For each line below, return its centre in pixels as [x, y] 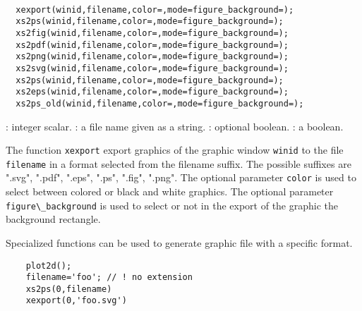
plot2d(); [49, 266]
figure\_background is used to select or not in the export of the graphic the [172, 205]
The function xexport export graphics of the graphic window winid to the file [175, 150]
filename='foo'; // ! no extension [109, 278]
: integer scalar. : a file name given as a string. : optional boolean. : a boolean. [175, 126]
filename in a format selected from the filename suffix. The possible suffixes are [179, 163]
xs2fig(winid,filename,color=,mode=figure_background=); [152, 33]
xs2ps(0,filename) [69, 289]
